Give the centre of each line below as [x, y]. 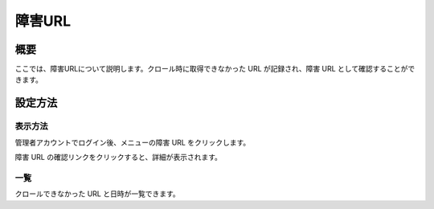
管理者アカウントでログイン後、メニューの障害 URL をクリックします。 [133, 142]
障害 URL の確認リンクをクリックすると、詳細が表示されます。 [119, 157]
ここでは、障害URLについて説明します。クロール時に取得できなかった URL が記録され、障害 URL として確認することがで [215, 69]
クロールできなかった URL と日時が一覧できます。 [97, 194]
